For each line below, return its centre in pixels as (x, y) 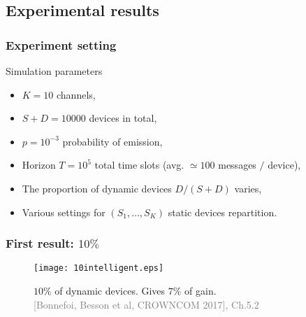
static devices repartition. (223, 212)
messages (237, 165)
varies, (248, 188)
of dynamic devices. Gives (110, 291)
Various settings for (64, 212)
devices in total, (123, 118)
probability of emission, (112, 141)
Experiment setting (61, 44)
